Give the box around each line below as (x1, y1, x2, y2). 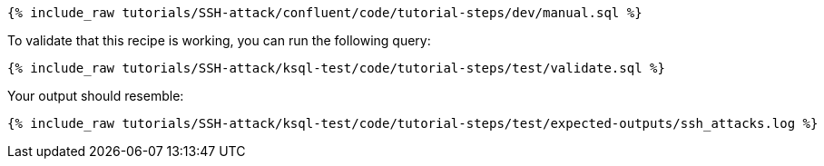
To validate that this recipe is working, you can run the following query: (7, 33, 431, 48)
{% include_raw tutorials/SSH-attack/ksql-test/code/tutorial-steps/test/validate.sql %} (7, 61, 665, 75)
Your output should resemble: (7, 88, 184, 103)
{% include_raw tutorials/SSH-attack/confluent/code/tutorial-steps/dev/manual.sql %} (7, 5, 643, 20)
